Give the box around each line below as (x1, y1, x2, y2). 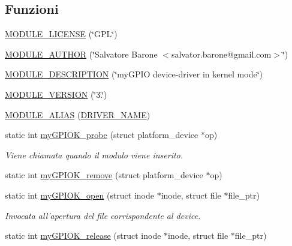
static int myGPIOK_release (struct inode (5, 229, 161, 242)
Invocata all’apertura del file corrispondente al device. (5, 209, 201, 221)
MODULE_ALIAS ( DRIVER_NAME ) (5, 108, 150, 121)
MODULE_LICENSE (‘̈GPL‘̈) (5, 28, 118, 40)
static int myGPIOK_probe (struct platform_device (5, 128, 198, 141)
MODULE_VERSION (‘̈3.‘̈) (5, 88, 107, 100)
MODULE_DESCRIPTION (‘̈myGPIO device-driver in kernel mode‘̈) (5, 68, 263, 80)
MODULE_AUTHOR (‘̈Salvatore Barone (5, 47, 158, 60)
